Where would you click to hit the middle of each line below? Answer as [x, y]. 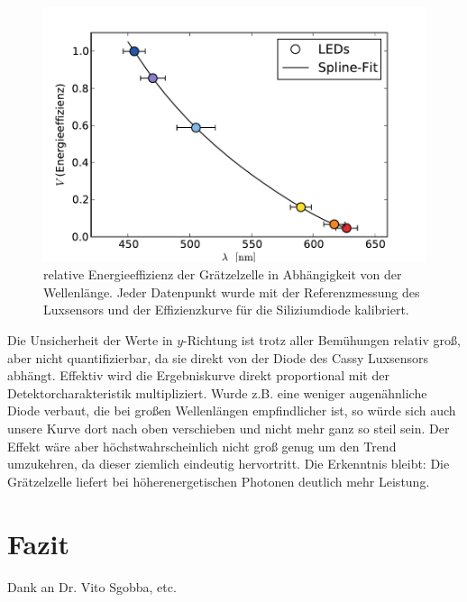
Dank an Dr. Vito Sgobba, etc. [92, 586]
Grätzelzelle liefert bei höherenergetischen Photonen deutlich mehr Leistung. [219, 481]
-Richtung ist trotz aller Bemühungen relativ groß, [322, 340]
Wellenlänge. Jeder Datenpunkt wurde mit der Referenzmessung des [232, 292]
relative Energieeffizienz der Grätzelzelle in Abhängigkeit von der [223, 274]
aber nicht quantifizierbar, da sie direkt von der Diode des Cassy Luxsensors [218, 357]
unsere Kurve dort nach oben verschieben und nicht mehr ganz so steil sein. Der [229, 428]
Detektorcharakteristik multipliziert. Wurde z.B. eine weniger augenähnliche [217, 392]
